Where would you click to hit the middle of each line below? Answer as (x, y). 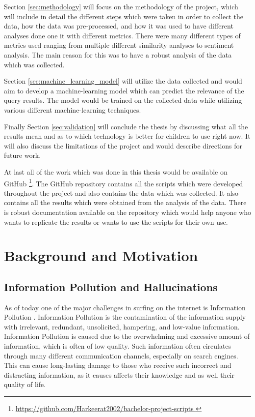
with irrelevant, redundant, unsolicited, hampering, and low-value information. (122, 326)
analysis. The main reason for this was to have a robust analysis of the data (118, 54)
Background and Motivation (101, 255)
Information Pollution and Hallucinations (111, 286)
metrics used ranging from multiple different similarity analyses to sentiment (119, 45)
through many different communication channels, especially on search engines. (121, 355)
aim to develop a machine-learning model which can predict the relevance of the (124, 90)
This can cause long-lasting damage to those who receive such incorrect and (118, 365)
